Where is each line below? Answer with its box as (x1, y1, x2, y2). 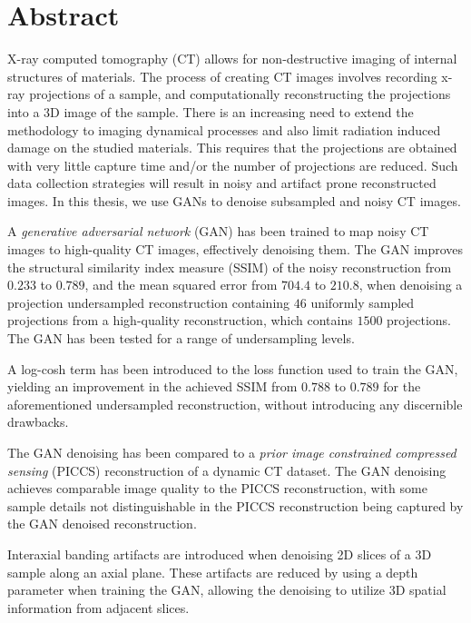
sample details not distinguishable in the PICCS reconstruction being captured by (7, 496, 464, 515)
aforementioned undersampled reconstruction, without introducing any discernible (7, 394, 463, 413)
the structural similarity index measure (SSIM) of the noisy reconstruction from (7, 257, 452, 276)
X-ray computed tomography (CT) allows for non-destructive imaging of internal (7, 49, 457, 68)
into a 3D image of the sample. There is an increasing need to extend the (7, 102, 414, 121)
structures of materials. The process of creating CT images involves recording (7, 66, 437, 85)
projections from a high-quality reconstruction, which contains (7, 311, 353, 330)
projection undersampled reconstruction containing (7, 292, 290, 311)
